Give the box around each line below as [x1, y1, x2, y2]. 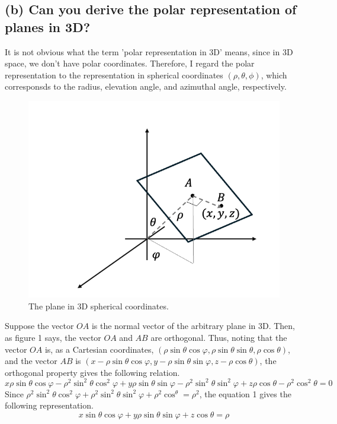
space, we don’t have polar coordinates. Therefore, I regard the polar [5, 57, 255, 69]
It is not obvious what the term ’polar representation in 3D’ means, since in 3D [5, 45, 293, 58]
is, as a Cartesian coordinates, [44, 343, 154, 355]
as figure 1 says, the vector [5, 331, 101, 343]
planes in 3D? [5, 17, 91, 36]
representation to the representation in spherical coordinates [5, 68, 223, 81]
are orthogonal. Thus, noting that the [150, 331, 287, 343]
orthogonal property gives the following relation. [5, 366, 180, 378]
